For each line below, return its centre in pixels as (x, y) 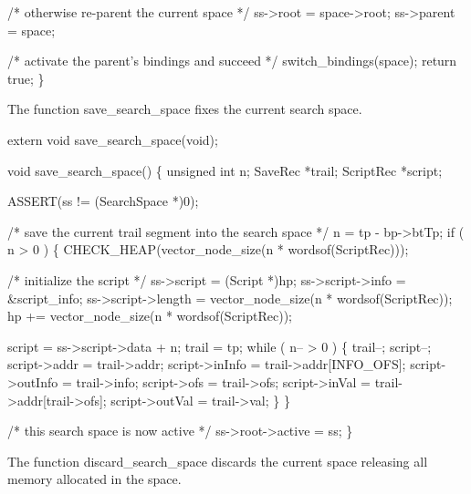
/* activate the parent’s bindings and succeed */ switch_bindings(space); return (232, 61)
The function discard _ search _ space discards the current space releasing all (218, 461)
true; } (26, 78)
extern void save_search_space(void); (113, 139)
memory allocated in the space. (94, 479)
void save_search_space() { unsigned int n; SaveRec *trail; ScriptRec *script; (225, 170)
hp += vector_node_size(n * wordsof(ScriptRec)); (150, 316)
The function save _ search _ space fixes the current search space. (185, 109)
